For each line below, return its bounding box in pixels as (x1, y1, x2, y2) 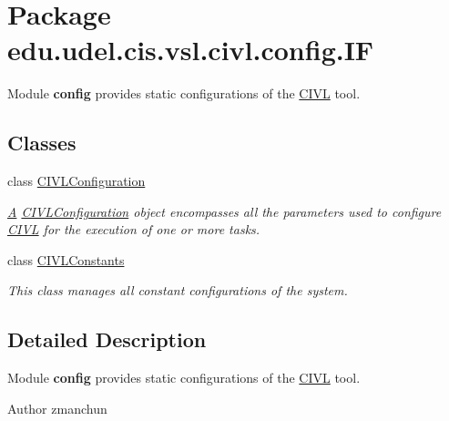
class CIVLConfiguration (7, 171, 146, 190)
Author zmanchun (7, 398, 107, 417)
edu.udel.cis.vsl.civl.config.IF (7, 31, 374, 68)
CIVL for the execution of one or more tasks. (7, 220, 260, 239)
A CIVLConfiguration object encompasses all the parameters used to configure (7, 201, 442, 221)
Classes (7, 128, 77, 157)
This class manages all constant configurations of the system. (7, 281, 348, 300)
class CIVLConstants (7, 250, 125, 269)
